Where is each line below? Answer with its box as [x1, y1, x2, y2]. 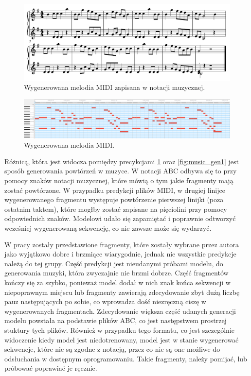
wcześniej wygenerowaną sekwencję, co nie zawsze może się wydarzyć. [4, 223, 212, 233]
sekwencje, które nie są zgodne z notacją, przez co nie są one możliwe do [4, 344, 220, 354]
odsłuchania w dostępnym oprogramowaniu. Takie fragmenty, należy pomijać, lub [4, 353, 247, 363]
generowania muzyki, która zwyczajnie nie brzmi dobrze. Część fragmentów [4, 268, 229, 278]
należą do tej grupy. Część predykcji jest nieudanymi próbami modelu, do [4, 258, 223, 268]
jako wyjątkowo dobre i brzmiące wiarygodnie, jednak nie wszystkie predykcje [4, 249, 236, 259]
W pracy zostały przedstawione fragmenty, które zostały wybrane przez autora [4, 239, 239, 249]
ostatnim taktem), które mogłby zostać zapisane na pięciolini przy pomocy [4, 204, 227, 214]
